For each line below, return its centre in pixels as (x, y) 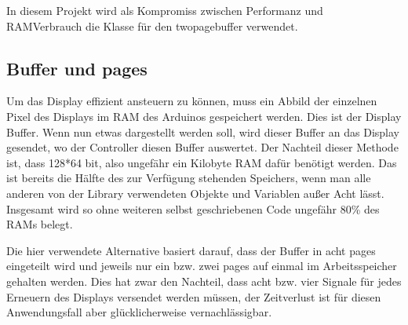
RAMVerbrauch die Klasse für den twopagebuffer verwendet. (152, 26)
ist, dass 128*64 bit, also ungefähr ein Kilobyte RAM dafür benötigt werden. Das (202, 162)
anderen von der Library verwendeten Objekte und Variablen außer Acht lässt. (195, 193)
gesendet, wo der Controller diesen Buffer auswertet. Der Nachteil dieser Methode (202, 147)
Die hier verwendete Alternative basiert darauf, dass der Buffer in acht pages (191, 250)
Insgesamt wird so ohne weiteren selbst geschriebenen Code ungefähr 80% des (193, 208)
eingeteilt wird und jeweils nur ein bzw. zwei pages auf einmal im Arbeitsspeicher (202, 266)
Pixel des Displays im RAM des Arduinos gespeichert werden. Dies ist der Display (204, 116)
